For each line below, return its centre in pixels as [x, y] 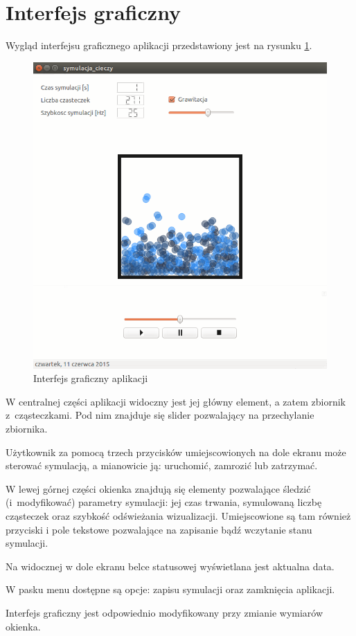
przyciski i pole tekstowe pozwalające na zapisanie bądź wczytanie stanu [159, 529]
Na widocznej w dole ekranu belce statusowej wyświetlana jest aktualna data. [170, 566]
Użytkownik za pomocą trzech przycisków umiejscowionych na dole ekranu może [176, 452]
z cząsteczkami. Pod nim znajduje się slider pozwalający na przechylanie [160, 415]
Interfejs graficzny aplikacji [91, 378]
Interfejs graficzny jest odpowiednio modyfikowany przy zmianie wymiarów [164, 612]
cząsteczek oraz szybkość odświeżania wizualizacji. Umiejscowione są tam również [178, 515]
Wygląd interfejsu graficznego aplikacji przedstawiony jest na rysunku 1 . [159, 45]
